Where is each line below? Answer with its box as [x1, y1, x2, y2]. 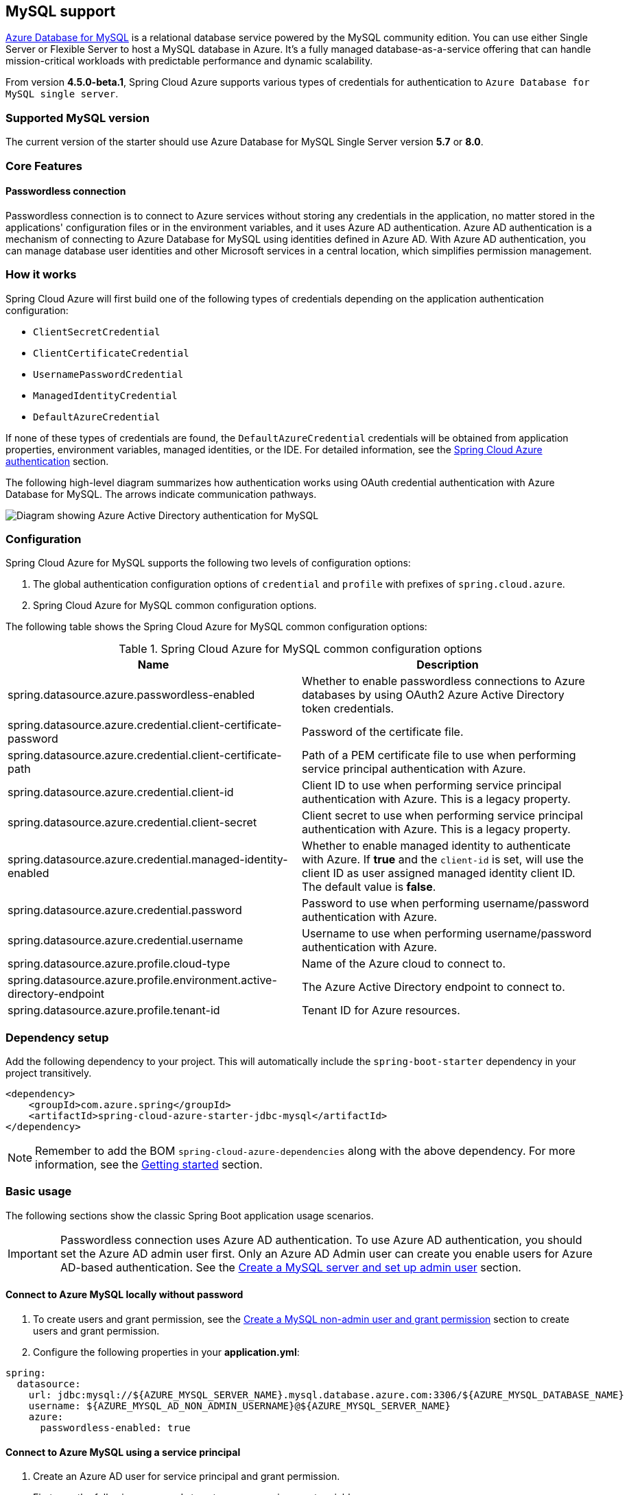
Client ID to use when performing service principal [302, 778, 562, 793]
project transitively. [5, 1067, 92, 1079]
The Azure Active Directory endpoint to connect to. [302, 980, 565, 994]
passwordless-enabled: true [40, 1422, 191, 1433]
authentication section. [5, 455, 109, 467]
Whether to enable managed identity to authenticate [302, 839, 571, 853]
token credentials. [302, 702, 394, 716]
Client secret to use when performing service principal [302, 809, 583, 823]
